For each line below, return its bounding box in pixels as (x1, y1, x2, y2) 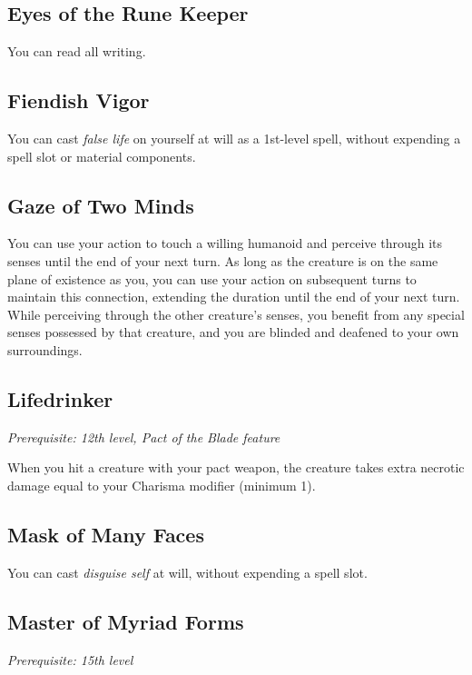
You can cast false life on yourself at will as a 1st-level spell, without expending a (7, 129, 461, 147)
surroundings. (7, 340, 83, 359)
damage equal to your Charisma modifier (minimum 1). (7, 475, 316, 494)
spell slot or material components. (7, 146, 196, 165)
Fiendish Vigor (7, 86, 150, 114)
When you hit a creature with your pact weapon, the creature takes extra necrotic (7, 458, 465, 477)
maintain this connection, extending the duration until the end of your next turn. (7, 287, 460, 306)
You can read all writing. (7, 42, 146, 61)
